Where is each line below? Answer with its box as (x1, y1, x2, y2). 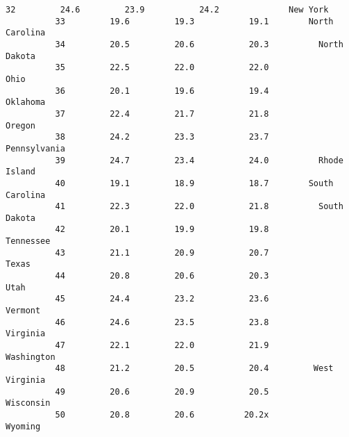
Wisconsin (6, 398, 51, 409)
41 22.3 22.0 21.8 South (55, 201, 343, 212)
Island (6, 167, 35, 177)
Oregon (6, 120, 35, 131)
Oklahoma (6, 97, 46, 108)
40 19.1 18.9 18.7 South (55, 178, 334, 188)
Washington (6, 352, 56, 362)
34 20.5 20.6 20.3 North (55, 39, 343, 49)
